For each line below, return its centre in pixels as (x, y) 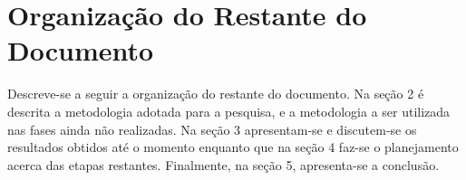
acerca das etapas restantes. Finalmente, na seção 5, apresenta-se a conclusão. (223, 164)
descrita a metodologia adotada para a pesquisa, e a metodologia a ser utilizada (229, 111)
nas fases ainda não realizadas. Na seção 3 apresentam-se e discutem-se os (212, 129)
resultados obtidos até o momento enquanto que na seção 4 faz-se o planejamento (233, 147)
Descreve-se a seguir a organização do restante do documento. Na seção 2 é (216, 94)
